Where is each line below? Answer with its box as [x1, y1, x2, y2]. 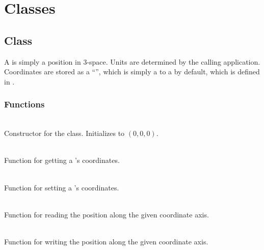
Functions [4, 98, 45, 110]
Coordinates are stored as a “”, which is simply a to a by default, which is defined [4, 66, 260, 77]
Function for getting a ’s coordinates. [4, 155, 120, 165]
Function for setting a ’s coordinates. [4, 182, 119, 192]
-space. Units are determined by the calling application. [87, 56, 260, 67]
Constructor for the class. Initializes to [4, 128, 125, 138]
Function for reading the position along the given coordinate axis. [4, 209, 209, 219]
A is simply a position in [4, 56, 81, 67]
